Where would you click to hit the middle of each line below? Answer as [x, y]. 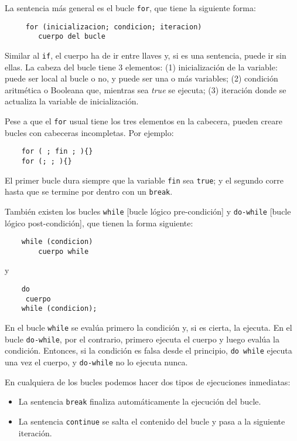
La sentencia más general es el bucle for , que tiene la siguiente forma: [130, 8]
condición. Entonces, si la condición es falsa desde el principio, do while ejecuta [148, 350]
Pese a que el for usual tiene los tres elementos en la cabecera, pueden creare [144, 121]
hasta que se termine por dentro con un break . [89, 191]
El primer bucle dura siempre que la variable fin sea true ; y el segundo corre [144, 180]
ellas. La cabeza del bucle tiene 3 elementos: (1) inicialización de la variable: [141, 67]
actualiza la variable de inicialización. [72, 101]
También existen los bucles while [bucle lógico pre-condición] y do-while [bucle [148, 211]
